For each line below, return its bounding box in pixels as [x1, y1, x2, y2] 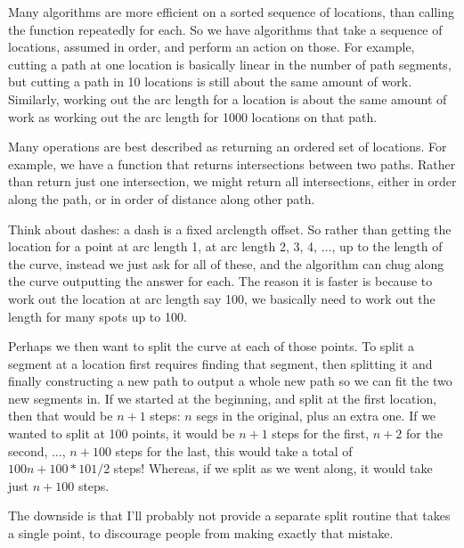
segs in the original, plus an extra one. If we [196, 406, 436, 425]
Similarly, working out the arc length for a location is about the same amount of [8, 89, 447, 108]
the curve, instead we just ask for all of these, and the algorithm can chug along [8, 254, 444, 273]
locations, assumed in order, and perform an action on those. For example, [8, 37, 415, 56]
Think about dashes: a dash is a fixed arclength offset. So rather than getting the [8, 219, 452, 238]
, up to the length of [331, 237, 443, 256]
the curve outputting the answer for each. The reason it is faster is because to [8, 272, 433, 290]
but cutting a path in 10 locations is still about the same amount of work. [8, 72, 412, 91]
